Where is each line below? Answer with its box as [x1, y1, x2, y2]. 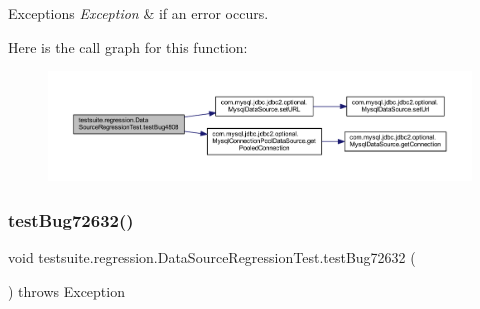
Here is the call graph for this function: [8, 36, 248, 57]
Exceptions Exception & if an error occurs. [8, 3, 269, 23]
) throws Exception [8, 280, 125, 301]
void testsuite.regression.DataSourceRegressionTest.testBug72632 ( [8, 247, 416, 268]
